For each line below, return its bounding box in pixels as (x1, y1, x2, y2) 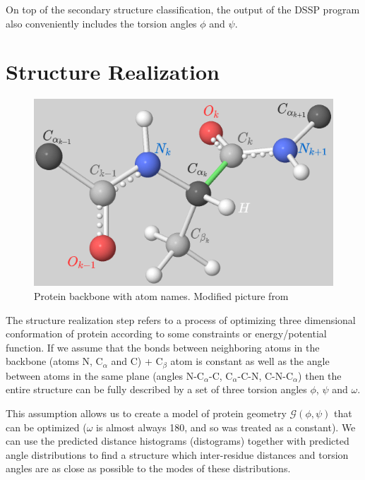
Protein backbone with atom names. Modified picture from (34, 289, 289, 303)
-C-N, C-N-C (237, 368, 294, 383)
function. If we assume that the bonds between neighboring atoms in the (6, 340, 320, 354)
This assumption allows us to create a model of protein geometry (6, 406, 287, 421)
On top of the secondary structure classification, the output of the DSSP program (6, 2, 360, 16)
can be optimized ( (6, 419, 87, 434)
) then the (298, 368, 342, 383)
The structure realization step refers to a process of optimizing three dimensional (6, 312, 356, 327)
